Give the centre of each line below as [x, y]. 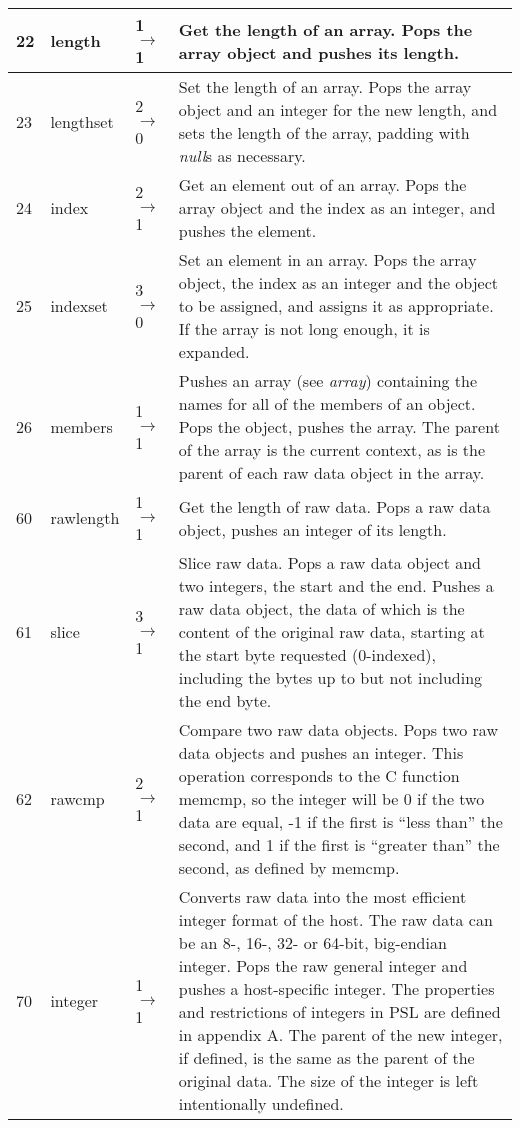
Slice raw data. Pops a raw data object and [329, 562]
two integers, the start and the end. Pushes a [336, 585]
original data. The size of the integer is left [328, 1080]
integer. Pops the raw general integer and [323, 965]
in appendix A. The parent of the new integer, [340, 1034]
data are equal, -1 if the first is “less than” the [340, 821]
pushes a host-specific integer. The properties [336, 988]
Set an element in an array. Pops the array [327, 259]
